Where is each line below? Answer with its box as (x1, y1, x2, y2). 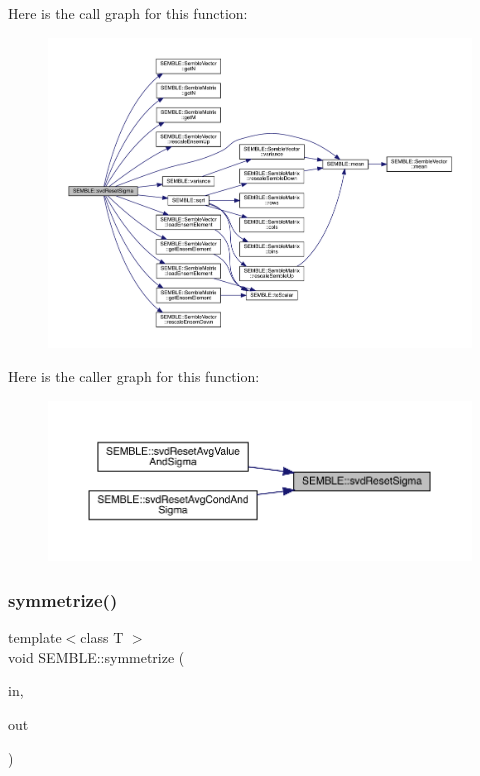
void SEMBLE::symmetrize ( (8, 646, 185, 667)
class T (80, 627, 124, 648)
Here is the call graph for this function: (8, 3, 248, 23)
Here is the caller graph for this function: (8, 366, 260, 387)
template (8, 627, 62, 648)
